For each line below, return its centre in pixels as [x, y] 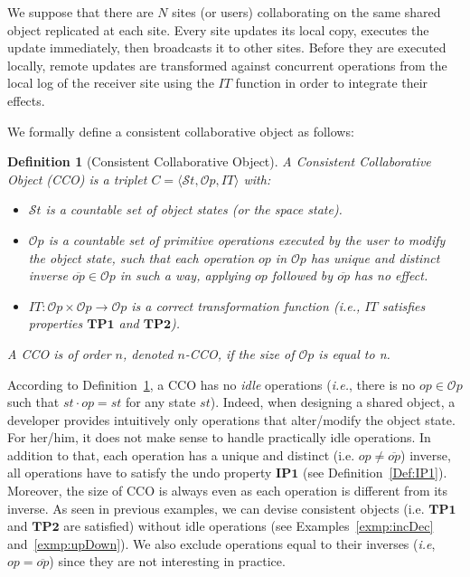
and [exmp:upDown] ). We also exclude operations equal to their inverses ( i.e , [221, 543]
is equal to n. [354, 353]
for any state [160, 402]
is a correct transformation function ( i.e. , [246, 305]
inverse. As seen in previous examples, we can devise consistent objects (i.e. [216, 508]
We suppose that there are [80, 12]
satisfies [404, 305]
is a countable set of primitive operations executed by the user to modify [247, 239]
